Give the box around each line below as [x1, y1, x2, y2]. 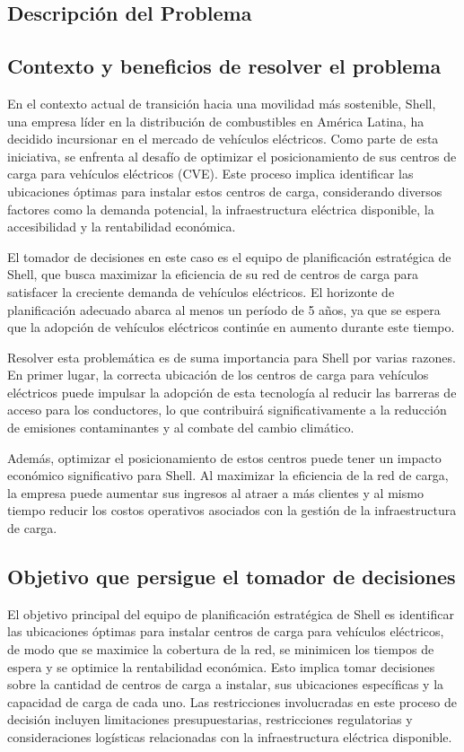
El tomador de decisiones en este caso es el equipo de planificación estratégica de [7, 247, 451, 266]
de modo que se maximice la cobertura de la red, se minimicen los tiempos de [7, 640, 434, 659]
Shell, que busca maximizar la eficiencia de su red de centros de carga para [7, 265, 419, 284]
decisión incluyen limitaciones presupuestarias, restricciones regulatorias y [7, 710, 413, 729]
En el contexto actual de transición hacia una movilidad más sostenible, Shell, [7, 93, 436, 112]
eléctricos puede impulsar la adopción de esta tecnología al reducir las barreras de [7, 382, 457, 401]
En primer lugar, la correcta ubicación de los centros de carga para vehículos [7, 365, 429, 384]
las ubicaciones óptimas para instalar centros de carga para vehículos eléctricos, [7, 622, 444, 641]
